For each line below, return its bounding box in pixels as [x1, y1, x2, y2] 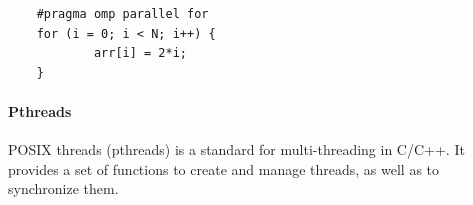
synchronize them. [8, 178, 119, 199]
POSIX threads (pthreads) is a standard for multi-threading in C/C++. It [8, 139, 465, 160]
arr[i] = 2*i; [93, 46, 187, 61]
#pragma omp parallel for [36, 7, 209, 21]
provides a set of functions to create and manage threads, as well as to [8, 158, 440, 179]
